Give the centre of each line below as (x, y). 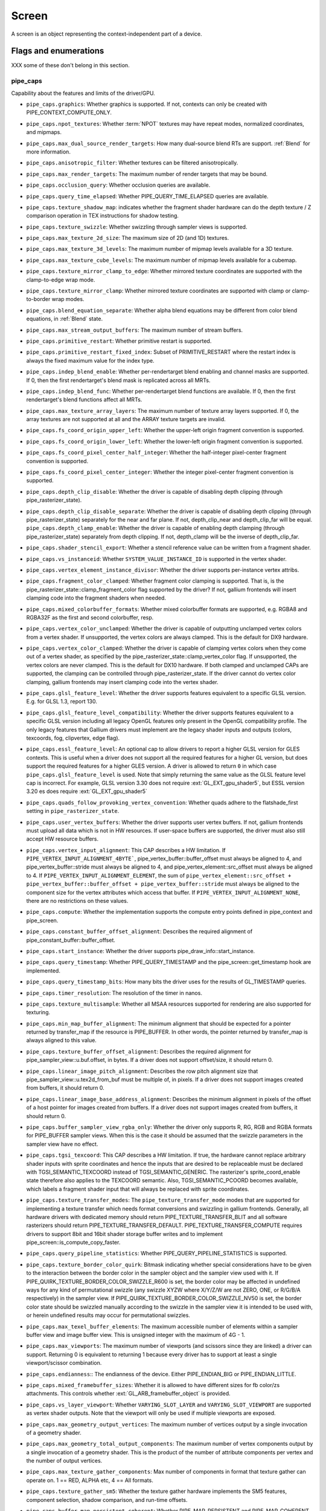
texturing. (38, 1012)
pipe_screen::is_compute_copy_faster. (73, 1243)
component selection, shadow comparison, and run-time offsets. (107, 1500)
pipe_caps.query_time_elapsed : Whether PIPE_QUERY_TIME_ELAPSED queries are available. (147, 196)
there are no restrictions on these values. (77, 901)
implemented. (43, 971)
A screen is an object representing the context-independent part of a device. (107, 34)
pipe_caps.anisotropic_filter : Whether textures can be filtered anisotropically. (132, 163)
